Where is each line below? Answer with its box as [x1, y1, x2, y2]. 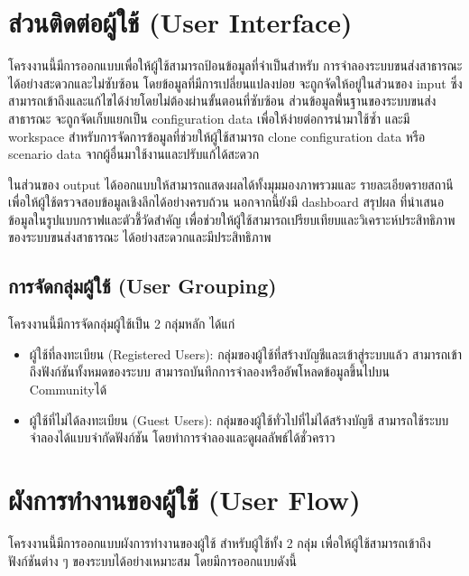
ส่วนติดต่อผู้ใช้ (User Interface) [8, 4, 353, 41]
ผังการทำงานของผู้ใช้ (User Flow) [8, 481, 361, 518]
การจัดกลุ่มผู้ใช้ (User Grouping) [8, 272, 277, 300]
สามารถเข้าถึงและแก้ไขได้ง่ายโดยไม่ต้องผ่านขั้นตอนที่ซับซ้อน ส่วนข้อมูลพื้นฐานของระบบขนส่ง [8, 91, 437, 110]
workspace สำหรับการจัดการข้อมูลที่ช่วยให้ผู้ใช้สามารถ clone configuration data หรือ [8, 126, 426, 145]
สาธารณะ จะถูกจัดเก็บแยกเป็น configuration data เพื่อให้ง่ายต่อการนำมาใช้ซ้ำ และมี [8, 108, 410, 127]
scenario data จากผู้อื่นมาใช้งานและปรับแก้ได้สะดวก [8, 144, 260, 163]
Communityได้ [29, 380, 107, 399]
